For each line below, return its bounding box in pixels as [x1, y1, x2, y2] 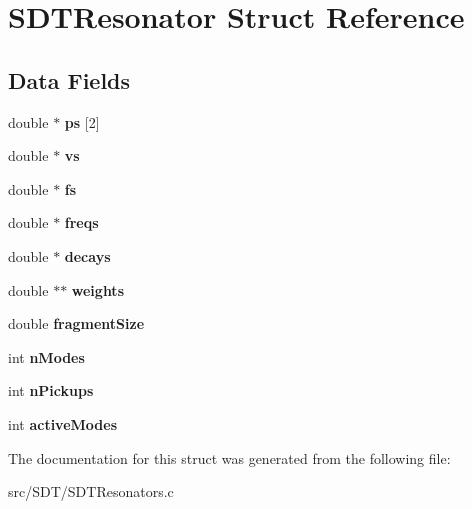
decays [64, 245, 111, 266]
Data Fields [8, 64, 131, 95]
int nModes [8, 346, 85, 367]
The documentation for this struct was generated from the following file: [8, 447, 451, 468]
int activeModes [8, 413, 118, 434]
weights [71, 279, 124, 300]
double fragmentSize [8, 313, 145, 334]
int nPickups [8, 380, 94, 401]
